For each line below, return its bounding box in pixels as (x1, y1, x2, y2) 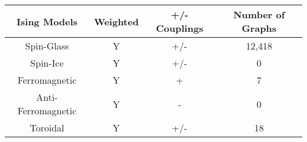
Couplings (156, 21, 204, 35)
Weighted (94, 14, 139, 28)
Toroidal (30, 121, 64, 134)
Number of (233, 8, 285, 21)
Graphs (241, 21, 277, 35)
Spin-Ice (30, 56, 64, 70)
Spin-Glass (25, 39, 69, 52)
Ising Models (17, 14, 78, 28)
